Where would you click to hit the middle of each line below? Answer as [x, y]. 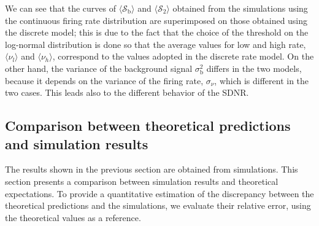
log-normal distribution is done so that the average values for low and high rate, [156, 44]
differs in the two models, [254, 68]
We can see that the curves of [60, 8]
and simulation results [77, 143]
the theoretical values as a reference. [73, 217]
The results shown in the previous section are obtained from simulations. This [152, 169]
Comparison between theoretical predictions [148, 126]
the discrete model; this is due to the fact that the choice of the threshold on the [157, 32]
